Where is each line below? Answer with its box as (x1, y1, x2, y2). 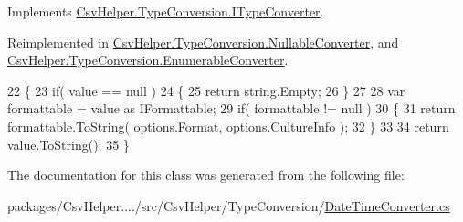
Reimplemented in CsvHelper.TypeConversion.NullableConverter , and (7, 32, 399, 51)
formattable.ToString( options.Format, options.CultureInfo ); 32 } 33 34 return (7, 116, 449, 135)
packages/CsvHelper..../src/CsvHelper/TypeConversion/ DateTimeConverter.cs (7, 196, 450, 215)
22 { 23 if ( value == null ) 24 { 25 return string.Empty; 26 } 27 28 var (7, 80, 405, 100)
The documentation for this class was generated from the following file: (7, 165, 405, 185)
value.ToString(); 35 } (7, 134, 130, 153)
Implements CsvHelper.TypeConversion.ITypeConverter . (7, 2, 324, 20)
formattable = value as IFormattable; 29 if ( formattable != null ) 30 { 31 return (7, 99, 456, 118)
